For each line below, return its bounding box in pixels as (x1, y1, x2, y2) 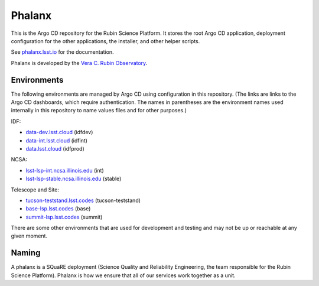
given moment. (11, 232, 47, 239)
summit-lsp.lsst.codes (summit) (25, 213, 103, 220)
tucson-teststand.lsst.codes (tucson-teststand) (25, 197, 141, 204)
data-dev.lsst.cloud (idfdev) (25, 129, 93, 136)
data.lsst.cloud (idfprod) (25, 145, 85, 152)
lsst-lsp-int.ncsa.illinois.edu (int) (25, 167, 104, 174)
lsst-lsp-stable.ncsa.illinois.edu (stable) (25, 175, 122, 183)
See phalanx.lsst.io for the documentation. (11, 48, 115, 56)
